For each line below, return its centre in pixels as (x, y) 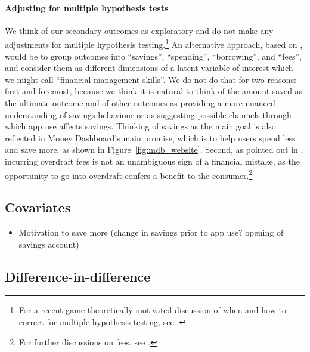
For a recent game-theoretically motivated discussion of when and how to (152, 310)
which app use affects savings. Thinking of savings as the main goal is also (140, 126)
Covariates (38, 207)
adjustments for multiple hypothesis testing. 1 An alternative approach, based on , (154, 44)
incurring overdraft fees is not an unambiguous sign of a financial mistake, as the (152, 161)
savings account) (49, 244)
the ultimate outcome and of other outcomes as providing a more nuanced (140, 103)
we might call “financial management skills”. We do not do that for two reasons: (151, 79)
